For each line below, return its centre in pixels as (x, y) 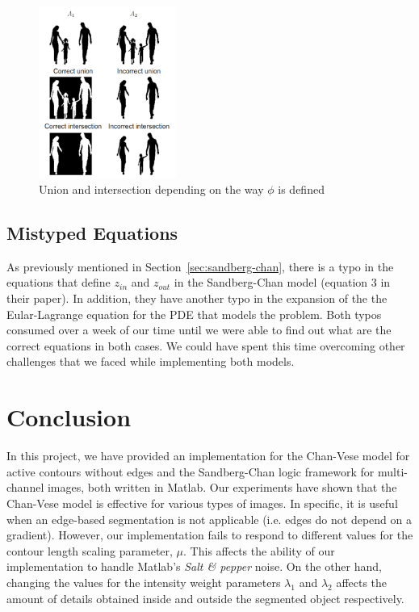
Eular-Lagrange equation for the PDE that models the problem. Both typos (194, 314)
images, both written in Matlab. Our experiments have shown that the (222, 487)
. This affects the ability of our (259, 550)
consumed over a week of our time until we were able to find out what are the (199, 330)
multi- (393, 471)
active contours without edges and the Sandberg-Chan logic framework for (191, 471)
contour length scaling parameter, (90, 550)
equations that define (59, 282)
